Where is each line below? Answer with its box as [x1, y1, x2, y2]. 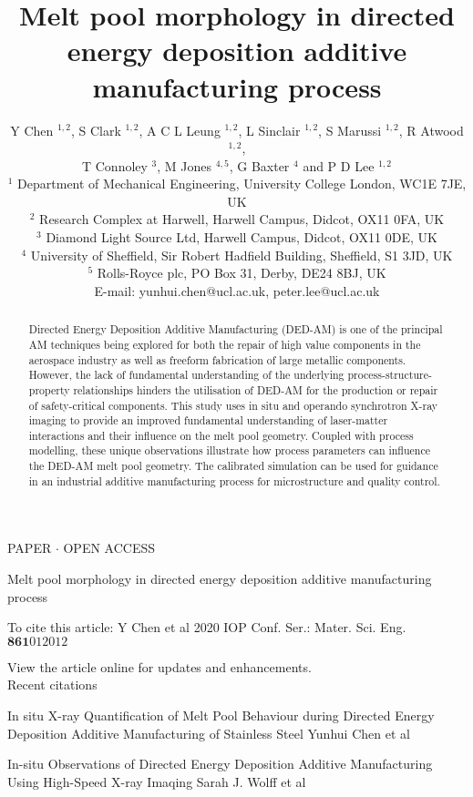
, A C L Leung [139, 120, 221, 139]
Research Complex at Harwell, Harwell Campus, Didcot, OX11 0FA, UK [39, 209, 445, 229]
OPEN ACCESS [63, 538, 156, 557]
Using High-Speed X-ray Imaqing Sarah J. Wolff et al [7, 771, 306, 791]
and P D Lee [303, 156, 375, 175]
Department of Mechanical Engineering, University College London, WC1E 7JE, [17, 174, 467, 193]
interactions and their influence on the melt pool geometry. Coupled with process [28, 427, 414, 443]
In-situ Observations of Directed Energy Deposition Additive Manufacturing [7, 754, 433, 773]
